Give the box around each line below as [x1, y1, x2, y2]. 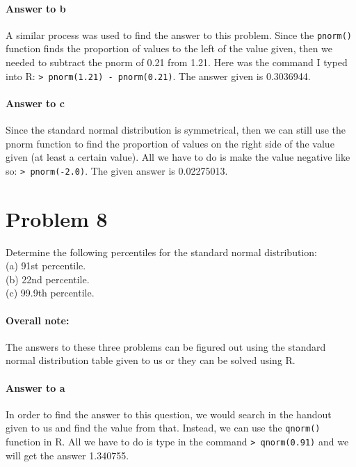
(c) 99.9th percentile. [6, 285, 95, 300]
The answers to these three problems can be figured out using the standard [6, 339, 326, 354]
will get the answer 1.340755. [6, 448, 129, 462]
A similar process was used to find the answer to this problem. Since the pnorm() [6, 27, 352, 42]
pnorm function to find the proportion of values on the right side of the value [6, 136, 334, 150]
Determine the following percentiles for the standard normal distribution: [6, 244, 317, 259]
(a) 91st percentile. [6, 258, 86, 273]
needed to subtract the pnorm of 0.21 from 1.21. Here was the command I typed [6, 55, 348, 70]
